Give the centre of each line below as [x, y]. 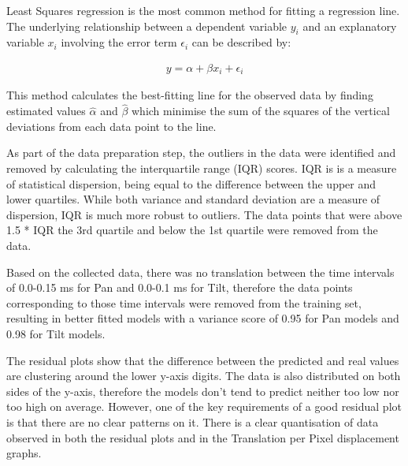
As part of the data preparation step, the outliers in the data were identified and [201, 153]
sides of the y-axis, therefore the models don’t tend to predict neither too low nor [203, 391]
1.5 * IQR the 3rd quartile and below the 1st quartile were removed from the [192, 230]
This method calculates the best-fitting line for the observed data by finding [190, 95]
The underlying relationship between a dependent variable [147, 26]
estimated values [46, 111]
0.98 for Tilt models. [56, 334]
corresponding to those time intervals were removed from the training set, [184, 302]
